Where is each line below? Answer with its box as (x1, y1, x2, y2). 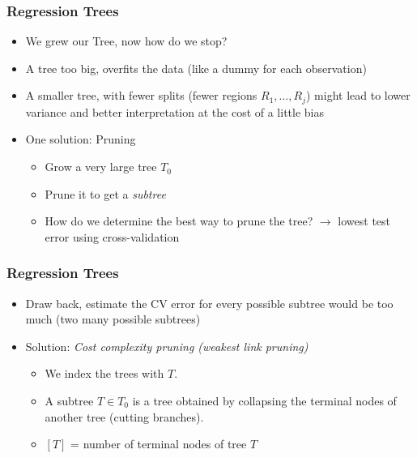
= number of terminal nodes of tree (70, 435, 247, 452)
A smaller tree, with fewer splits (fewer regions (25, 87, 257, 104)
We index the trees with (45, 365, 164, 382)
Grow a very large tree (45, 158, 157, 175)
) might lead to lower (305, 87, 411, 104)
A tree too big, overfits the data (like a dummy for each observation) (25, 59, 367, 76)
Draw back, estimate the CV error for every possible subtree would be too (25, 294, 394, 311)
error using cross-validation (45, 228, 180, 245)
